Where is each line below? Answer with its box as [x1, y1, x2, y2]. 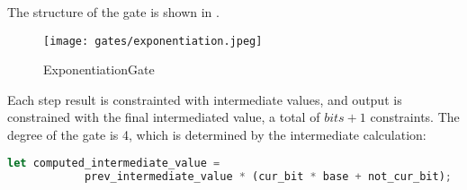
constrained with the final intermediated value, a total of [7, 108, 320, 126]
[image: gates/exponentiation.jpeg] [43, 34, 263, 47]
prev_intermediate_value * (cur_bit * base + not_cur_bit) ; [84, 169, 453, 183]
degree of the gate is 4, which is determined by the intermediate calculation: [7, 125, 427, 144]
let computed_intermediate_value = [7, 156, 220, 169]
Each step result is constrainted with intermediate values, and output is [7, 90, 402, 108]
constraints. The [370, 108, 460, 126]
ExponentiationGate [43, 60, 155, 79]
